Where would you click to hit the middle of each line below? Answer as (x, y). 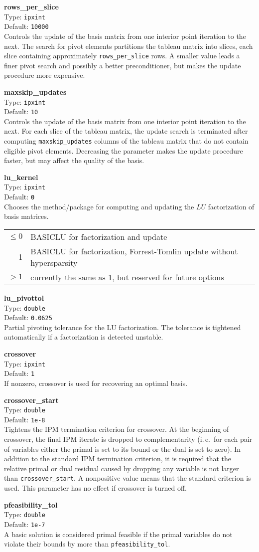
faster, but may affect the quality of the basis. (74, 160)
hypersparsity (54, 262)
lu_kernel (21, 177)
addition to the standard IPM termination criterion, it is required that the (118, 459)
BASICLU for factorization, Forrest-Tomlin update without (134, 251)
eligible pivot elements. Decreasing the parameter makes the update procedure (124, 150)
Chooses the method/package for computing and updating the (99, 206)
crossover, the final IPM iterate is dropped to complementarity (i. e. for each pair (128, 439)
